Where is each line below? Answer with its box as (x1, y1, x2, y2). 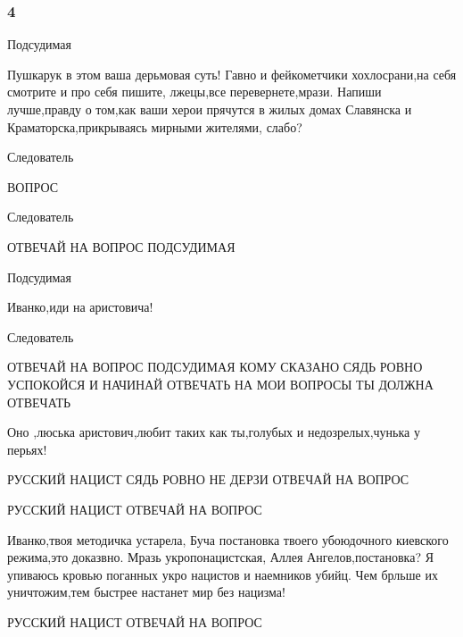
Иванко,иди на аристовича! (7, 298, 153, 316)
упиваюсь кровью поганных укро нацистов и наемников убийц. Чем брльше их (7, 565, 438, 583)
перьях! (7, 440, 47, 458)
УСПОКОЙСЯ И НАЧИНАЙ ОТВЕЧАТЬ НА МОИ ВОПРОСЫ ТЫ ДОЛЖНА (7, 374, 434, 393)
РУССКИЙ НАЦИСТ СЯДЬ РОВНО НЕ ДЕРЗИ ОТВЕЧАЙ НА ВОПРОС (7, 470, 409, 489)
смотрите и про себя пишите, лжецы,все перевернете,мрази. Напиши (7, 82, 382, 101)
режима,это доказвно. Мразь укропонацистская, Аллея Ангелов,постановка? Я (7, 548, 434, 566)
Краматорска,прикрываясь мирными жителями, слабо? (7, 117, 302, 136)
